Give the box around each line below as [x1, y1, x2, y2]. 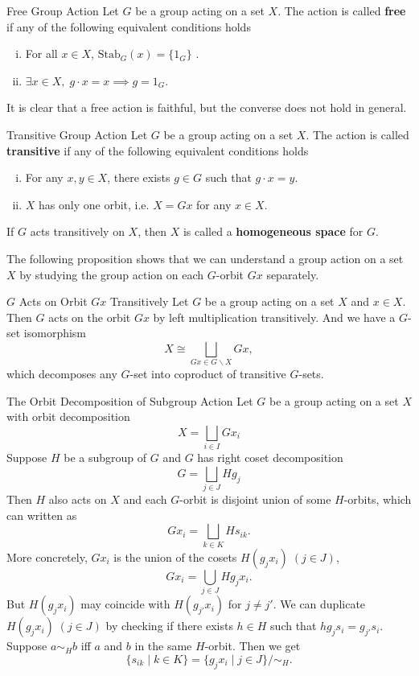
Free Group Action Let [6, 2, 119, 19]
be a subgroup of [64, 449, 147, 466]
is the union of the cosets [113, 548, 237, 565]
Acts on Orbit [18, 293, 88, 310]
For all [25, 45, 58, 62]
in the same [134, 637, 192, 654]
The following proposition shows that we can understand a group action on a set [6, 249, 404, 266]
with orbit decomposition [6, 408, 130, 425]
